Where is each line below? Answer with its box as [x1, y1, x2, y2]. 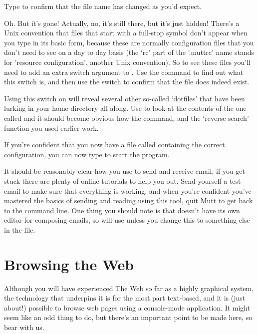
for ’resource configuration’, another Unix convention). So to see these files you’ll [4, 56, 251, 67]
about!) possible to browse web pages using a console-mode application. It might [4, 302, 251, 313]
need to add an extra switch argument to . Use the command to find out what [4, 66, 244, 77]
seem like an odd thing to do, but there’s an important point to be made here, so [4, 312, 253, 323]
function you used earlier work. [4, 122, 99, 133]
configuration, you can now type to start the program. [4, 149, 170, 159]
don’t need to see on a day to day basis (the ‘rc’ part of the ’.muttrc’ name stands [4, 47, 254, 57]
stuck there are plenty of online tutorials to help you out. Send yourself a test [4, 175, 241, 186]
